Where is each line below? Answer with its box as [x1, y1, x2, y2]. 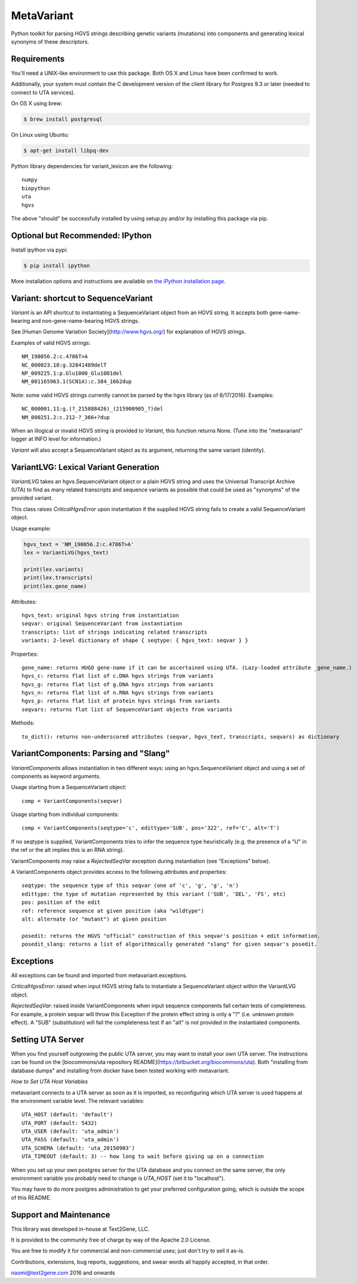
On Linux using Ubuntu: [11, 131, 69, 138]
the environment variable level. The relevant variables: [11, 1097, 144, 1104]
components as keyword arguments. [11, 772, 101, 779]
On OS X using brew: [11, 100, 63, 107]
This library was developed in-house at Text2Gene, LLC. [11, 1225, 150, 1233]
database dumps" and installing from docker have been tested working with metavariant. [11, 1067, 230, 1074]
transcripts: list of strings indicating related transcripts [21, 628, 208, 635]
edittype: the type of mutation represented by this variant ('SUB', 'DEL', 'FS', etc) [21, 891, 287, 897]
